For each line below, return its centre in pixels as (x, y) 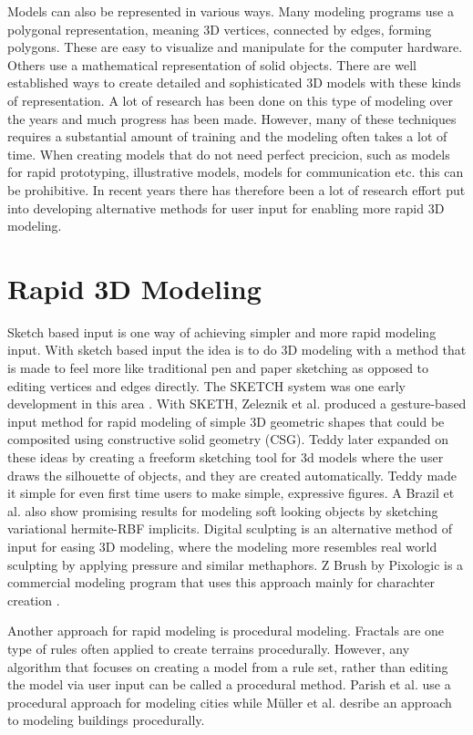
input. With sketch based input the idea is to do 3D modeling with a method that (237, 350)
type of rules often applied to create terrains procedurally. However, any (209, 648)
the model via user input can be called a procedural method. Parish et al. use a (229, 684)
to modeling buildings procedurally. (106, 720)
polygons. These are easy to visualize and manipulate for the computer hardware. (235, 47)
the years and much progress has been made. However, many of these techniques (232, 118)
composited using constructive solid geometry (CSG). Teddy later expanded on (228, 439)
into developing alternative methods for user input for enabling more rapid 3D (226, 207)
